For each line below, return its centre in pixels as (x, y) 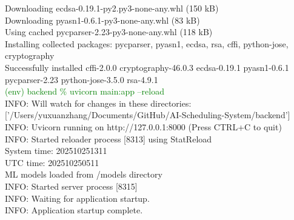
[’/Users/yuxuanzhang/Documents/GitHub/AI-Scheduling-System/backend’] (148, 115)
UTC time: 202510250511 (52, 162)
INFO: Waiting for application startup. (77, 198)
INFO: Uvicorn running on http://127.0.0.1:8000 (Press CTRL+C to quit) (143, 126)
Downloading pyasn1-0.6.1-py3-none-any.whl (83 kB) (102, 20)
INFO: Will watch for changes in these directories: (98, 103)
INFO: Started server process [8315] (71, 186)
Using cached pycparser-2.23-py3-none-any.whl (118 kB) (109, 32)
